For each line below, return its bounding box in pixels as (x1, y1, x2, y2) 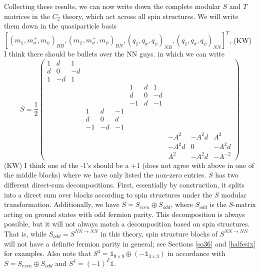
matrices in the (4, 10, 50, 21)
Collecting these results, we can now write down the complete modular (4, 1, 220, 11)
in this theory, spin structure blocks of (100, 228, 218, 238)
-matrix (233, 199, 256, 209)
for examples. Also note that (4, 248, 91, 258)
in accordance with (167, 248, 225, 258)
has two (215, 169, 239, 180)
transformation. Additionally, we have (4, 199, 119, 209)
